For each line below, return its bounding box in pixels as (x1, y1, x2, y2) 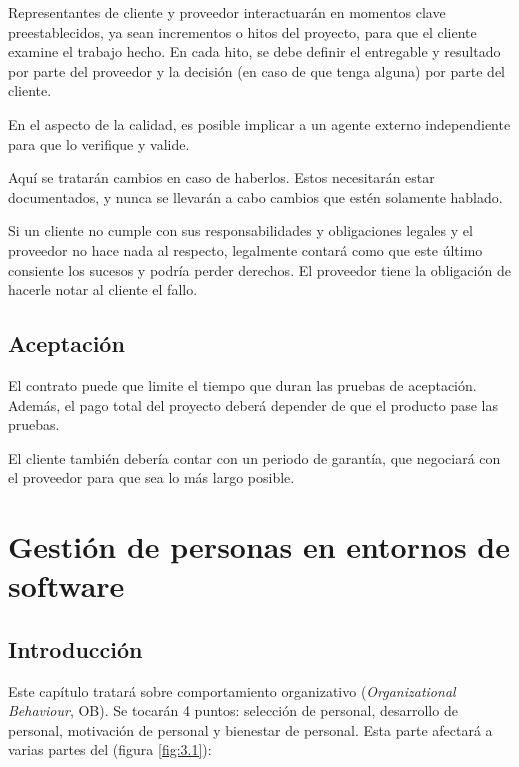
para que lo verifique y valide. (8, 133, 190, 154)
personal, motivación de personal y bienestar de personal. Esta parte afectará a (8, 719, 493, 740)
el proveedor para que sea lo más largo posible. (8, 467, 295, 488)
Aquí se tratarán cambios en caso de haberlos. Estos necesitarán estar (8, 167, 435, 188)
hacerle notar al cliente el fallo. (8, 279, 198, 300)
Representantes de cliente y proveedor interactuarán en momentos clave (8, 2, 446, 22)
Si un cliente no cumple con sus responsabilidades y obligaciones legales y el (8, 220, 473, 241)
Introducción (8, 633, 143, 664)
